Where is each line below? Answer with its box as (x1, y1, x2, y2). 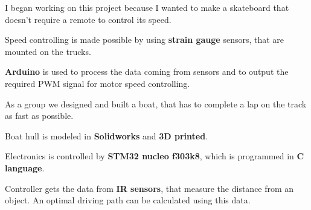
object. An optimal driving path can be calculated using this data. (5, 194, 251, 206)
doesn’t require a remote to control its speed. (5, 13, 172, 25)
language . (5, 161, 45, 174)
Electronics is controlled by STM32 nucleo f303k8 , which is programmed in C (5, 150, 304, 162)
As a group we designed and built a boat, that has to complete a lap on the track (5, 97, 307, 110)
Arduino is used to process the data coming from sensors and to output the (5, 65, 289, 78)
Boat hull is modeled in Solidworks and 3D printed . (5, 129, 208, 142)
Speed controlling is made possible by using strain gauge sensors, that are (5, 33, 284, 46)
